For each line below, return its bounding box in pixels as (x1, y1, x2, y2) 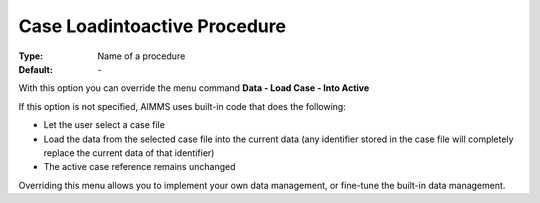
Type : (18, 50, 44, 62)
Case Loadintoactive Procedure (18, 15, 287, 37)
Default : (18, 63, 54, 75)
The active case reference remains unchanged (43, 161, 236, 173)
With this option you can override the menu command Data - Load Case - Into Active (18, 82, 370, 94)
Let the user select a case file (43, 119, 165, 131)
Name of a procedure (97, 50, 186, 62)
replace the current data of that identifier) (43, 146, 215, 159)
